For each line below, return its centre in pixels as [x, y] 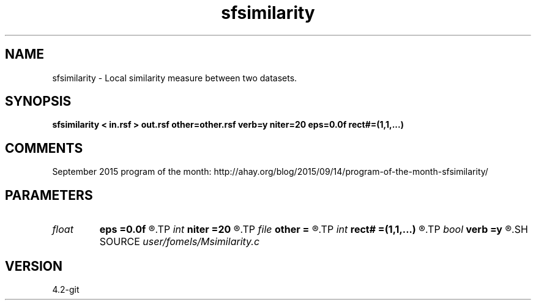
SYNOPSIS [38, 101]
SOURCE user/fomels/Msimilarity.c [180, 242]
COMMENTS [44, 148]
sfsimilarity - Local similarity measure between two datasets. [175, 78]
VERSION [34, 266]
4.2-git [66, 289]
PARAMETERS [49, 195]
